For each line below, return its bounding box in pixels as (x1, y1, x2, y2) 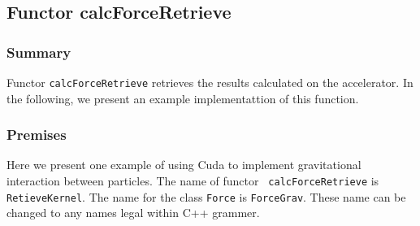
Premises (6, 124, 67, 145)
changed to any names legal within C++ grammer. (6, 204, 260, 221)
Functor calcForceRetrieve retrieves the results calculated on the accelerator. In (6, 74, 414, 90)
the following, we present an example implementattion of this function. (6, 89, 359, 106)
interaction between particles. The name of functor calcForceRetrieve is (6, 172, 379, 189)
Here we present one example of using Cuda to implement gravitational (6, 156, 362, 173)
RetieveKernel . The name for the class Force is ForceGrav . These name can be (6, 188, 406, 205)
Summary (6, 41, 71, 62)
